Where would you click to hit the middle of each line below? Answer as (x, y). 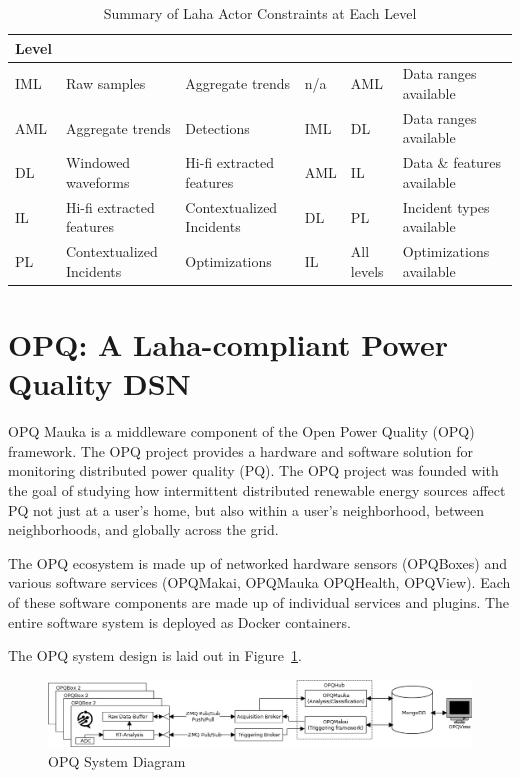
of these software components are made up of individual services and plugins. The (259, 601)
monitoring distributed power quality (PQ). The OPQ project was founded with (253, 470)
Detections (217, 127)
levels (367, 270)
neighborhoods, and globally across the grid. (143, 529)
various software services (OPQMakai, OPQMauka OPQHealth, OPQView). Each (259, 582)
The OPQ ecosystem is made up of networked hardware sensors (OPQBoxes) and (257, 562)
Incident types (446, 206)
